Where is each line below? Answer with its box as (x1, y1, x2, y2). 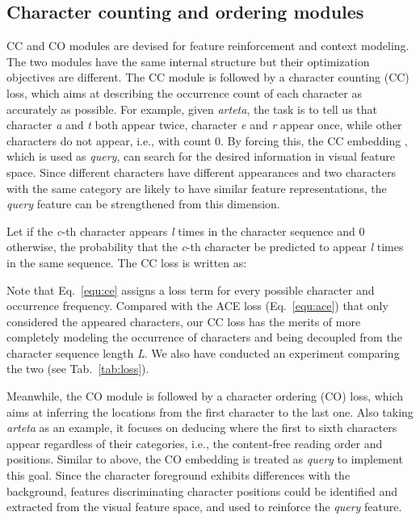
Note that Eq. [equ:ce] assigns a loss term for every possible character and (6, 281, 375, 298)
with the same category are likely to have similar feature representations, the (6, 179, 387, 196)
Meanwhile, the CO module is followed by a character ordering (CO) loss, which (6, 388, 404, 405)
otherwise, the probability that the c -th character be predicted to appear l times (6, 238, 404, 255)
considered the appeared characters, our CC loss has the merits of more (6, 312, 361, 329)
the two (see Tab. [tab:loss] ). (6, 360, 149, 377)
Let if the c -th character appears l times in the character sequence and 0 (6, 222, 365, 239)
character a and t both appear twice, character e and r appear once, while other (6, 116, 402, 133)
